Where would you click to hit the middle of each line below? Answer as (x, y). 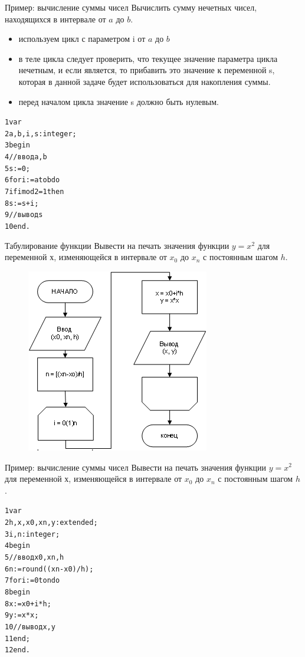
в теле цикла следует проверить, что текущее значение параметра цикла (148, 58)
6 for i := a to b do (32, 180)
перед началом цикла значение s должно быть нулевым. (119, 101)
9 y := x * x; (22, 615)
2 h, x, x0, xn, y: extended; (51, 522)
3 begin (17, 145)
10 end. (17, 227)
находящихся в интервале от (55, 19)
